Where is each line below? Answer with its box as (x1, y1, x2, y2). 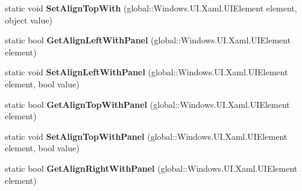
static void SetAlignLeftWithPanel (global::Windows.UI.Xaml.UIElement (5, 66, 288, 78)
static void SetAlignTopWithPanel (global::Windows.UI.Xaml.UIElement (5, 130, 288, 142)
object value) (5, 13, 52, 26)
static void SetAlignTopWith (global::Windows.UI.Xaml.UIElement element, (5, 2, 297, 14)
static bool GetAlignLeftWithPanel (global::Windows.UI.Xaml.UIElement (5, 34, 291, 46)
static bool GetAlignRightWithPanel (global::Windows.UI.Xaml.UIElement (5, 161, 298, 174)
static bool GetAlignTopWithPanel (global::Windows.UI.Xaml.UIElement (5, 98, 290, 110)
